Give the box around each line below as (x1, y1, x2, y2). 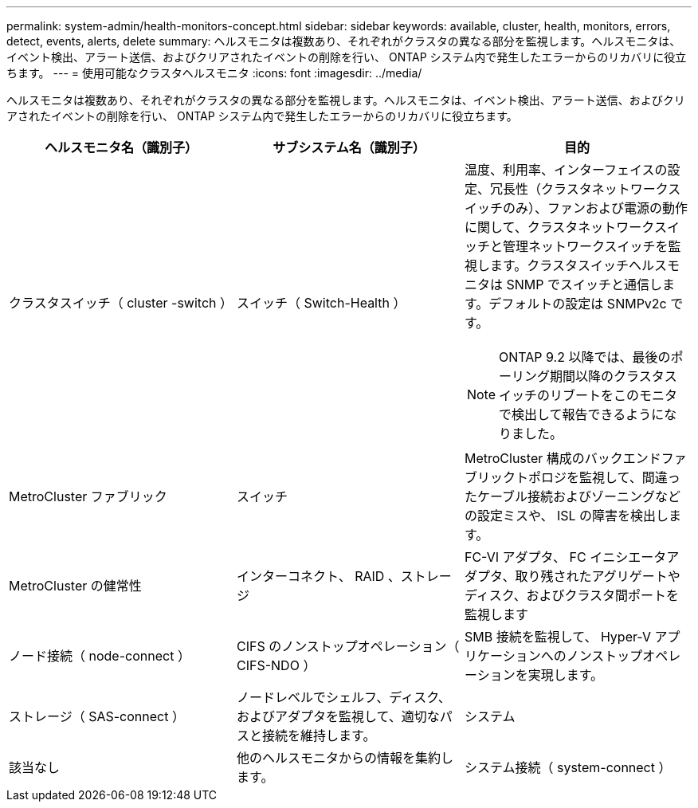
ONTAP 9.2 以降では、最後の (499, 349, 671, 365)
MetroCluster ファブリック (9, 488, 167, 504)
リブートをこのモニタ (550, 387, 678, 403)
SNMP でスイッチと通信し (506, 277, 662, 292)
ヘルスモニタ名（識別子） (44, 139, 198, 155)
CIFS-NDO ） (236, 657, 316, 673)
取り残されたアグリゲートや (515, 568, 680, 584)
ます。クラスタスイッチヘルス (489, 257, 668, 273)
